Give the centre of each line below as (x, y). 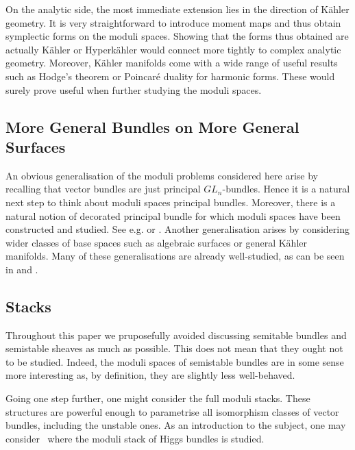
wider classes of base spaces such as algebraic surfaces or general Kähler (156, 242)
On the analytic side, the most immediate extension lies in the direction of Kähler (177, 9)
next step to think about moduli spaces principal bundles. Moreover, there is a (171, 202)
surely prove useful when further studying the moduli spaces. (134, 89)
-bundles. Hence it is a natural (286, 189)
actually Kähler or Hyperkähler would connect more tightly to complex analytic (173, 49)
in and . (22, 269)
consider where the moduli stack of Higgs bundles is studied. (135, 438)
